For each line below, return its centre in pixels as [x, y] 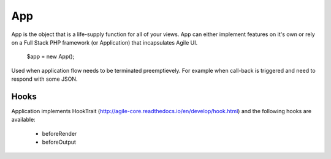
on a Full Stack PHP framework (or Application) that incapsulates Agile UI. [105, 42]
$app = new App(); [51, 57]
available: [24, 120]
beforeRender [59, 133]
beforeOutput [59, 142]
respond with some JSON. [44, 79]
